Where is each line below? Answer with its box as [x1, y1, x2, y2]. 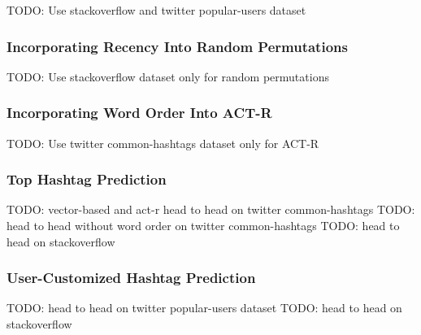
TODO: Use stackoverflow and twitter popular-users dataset [7, 2, 306, 18]
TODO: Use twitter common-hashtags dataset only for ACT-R [7, 134, 319, 151]
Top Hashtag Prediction [7, 169, 167, 189]
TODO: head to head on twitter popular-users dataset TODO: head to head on [7, 299, 402, 316]
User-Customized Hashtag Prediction [7, 268, 256, 288]
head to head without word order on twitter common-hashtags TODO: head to [7, 217, 400, 234]
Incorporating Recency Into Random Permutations [7, 36, 348, 56]
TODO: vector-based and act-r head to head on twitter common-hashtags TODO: [7, 201, 415, 218]
